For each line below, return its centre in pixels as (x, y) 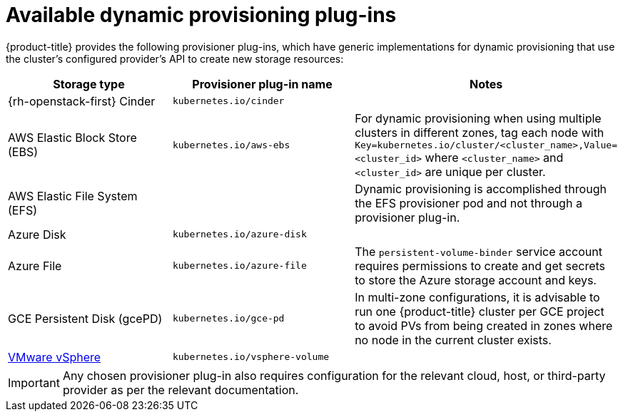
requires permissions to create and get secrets (480, 266)
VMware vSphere (55, 357)
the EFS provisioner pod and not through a (468, 203)
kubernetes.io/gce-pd (228, 319)
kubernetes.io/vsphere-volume (251, 357)
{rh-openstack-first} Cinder (82, 101)
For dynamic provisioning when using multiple (478, 118)
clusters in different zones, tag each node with (480, 132)
